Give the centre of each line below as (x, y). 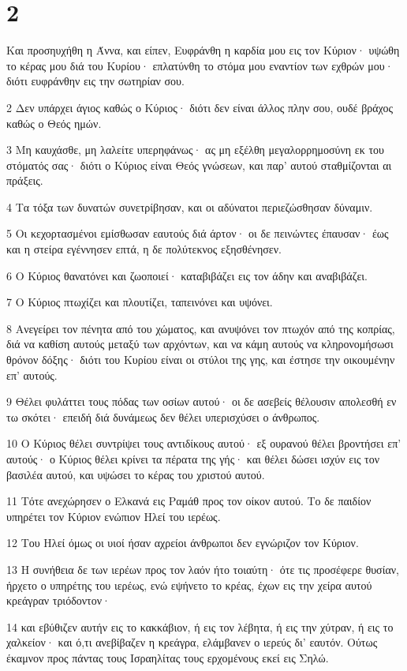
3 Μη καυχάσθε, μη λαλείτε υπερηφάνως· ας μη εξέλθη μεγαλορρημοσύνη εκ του (196, 150)
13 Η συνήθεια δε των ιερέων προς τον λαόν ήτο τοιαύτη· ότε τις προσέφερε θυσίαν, (203, 569)
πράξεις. (25, 180)
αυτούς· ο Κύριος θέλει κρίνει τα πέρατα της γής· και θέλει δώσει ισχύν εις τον (193, 459)
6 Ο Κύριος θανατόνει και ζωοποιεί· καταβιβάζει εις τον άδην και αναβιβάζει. (187, 275)
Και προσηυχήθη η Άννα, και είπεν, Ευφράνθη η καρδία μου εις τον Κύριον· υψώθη (203, 50)
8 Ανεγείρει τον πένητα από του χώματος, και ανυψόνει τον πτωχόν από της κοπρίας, (201, 328)
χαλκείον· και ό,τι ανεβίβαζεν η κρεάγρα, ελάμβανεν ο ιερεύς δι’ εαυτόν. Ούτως (192, 642)
